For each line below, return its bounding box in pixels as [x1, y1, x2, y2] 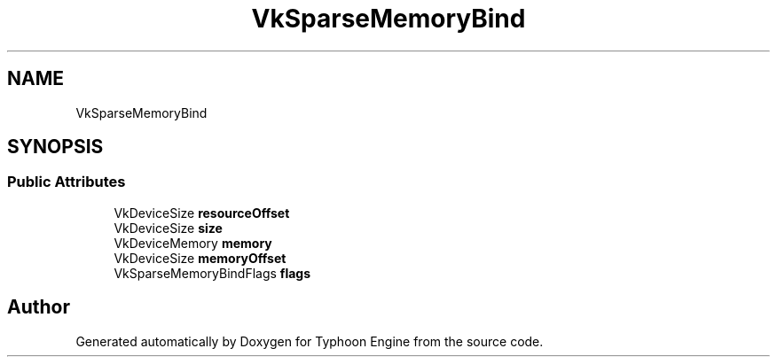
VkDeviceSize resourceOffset [114, 205, 290, 221]
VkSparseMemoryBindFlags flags [114, 265, 311, 281]
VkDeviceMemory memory [114, 235, 272, 251]
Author [7, 296, 70, 319]
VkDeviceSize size [114, 220, 223, 236]
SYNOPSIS [7, 136, 104, 159]
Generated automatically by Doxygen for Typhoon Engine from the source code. [75, 333, 544, 349]
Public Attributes [7, 173, 126, 191]
